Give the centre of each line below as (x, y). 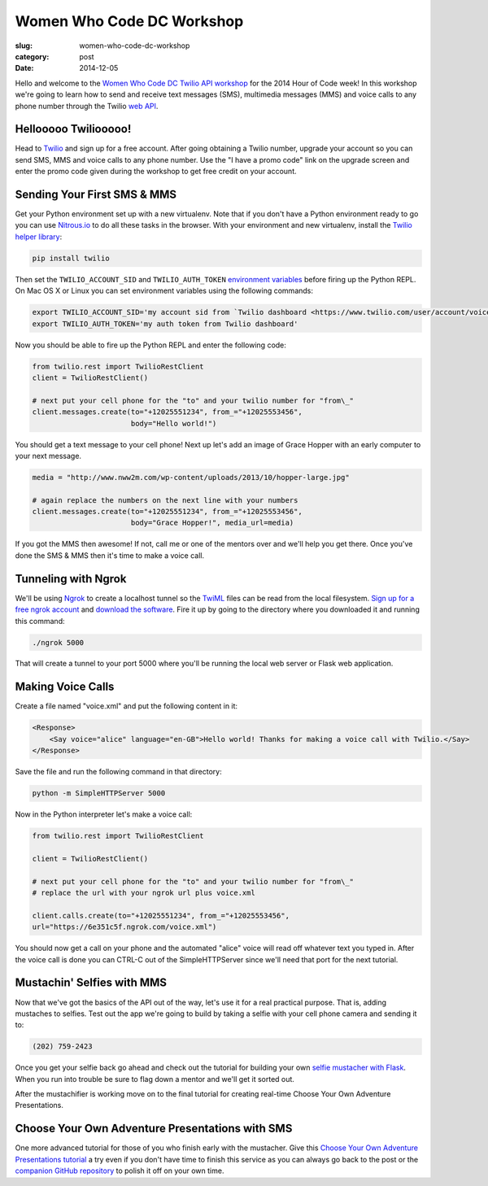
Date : (24, 68)
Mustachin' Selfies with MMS (91, 983)
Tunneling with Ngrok (71, 579)
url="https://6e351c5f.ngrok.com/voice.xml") (124, 927)
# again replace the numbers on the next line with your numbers (165, 500)
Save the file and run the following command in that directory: (119, 772)
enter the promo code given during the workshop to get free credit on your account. (156, 172)
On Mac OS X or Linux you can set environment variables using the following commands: (164, 291)
